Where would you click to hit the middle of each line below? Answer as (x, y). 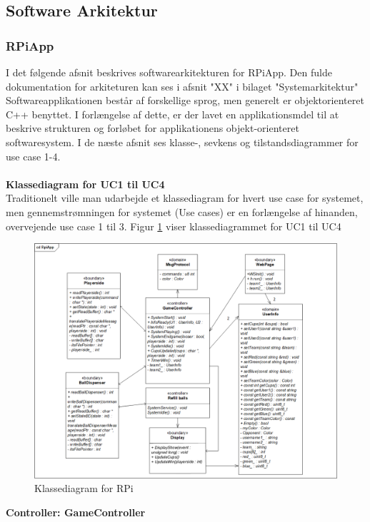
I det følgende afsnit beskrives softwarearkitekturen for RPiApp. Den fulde (169, 72)
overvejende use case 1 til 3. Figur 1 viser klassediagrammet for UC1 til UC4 (174, 226)
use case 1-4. (33, 156)
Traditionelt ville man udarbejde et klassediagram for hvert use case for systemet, (185, 198)
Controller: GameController (76, 512)
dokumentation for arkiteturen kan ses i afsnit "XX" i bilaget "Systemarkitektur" (182, 86)
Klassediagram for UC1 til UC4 (85, 184)
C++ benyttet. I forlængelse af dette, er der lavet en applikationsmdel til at (172, 114)
